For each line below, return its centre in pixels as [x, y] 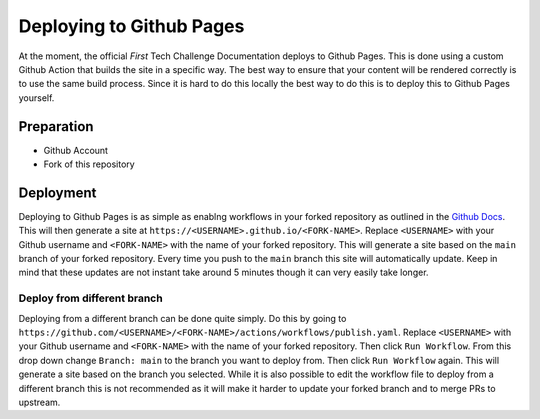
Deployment [57, 192]
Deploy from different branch [91, 298]
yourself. [36, 97]
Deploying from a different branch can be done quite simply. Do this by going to [182, 318]
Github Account [76, 150]
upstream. [39, 402]
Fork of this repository [89, 164]
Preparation [56, 126]
